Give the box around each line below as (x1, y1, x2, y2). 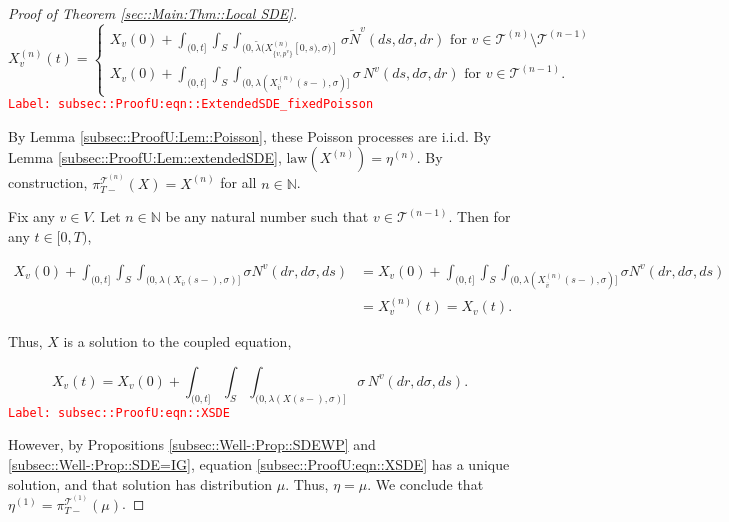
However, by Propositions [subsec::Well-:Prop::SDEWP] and (8, 434, 376, 455)
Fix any (8, 206, 55, 227)
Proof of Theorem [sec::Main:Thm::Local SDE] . (8, 3, 297, 23)
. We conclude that (367, 473, 484, 494)
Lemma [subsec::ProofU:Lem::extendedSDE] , (8, 147, 282, 168)
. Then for (448, 206, 511, 227)
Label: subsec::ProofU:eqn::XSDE (8, 405, 230, 420)
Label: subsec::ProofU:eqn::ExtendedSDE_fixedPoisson (8, 97, 374, 112)
